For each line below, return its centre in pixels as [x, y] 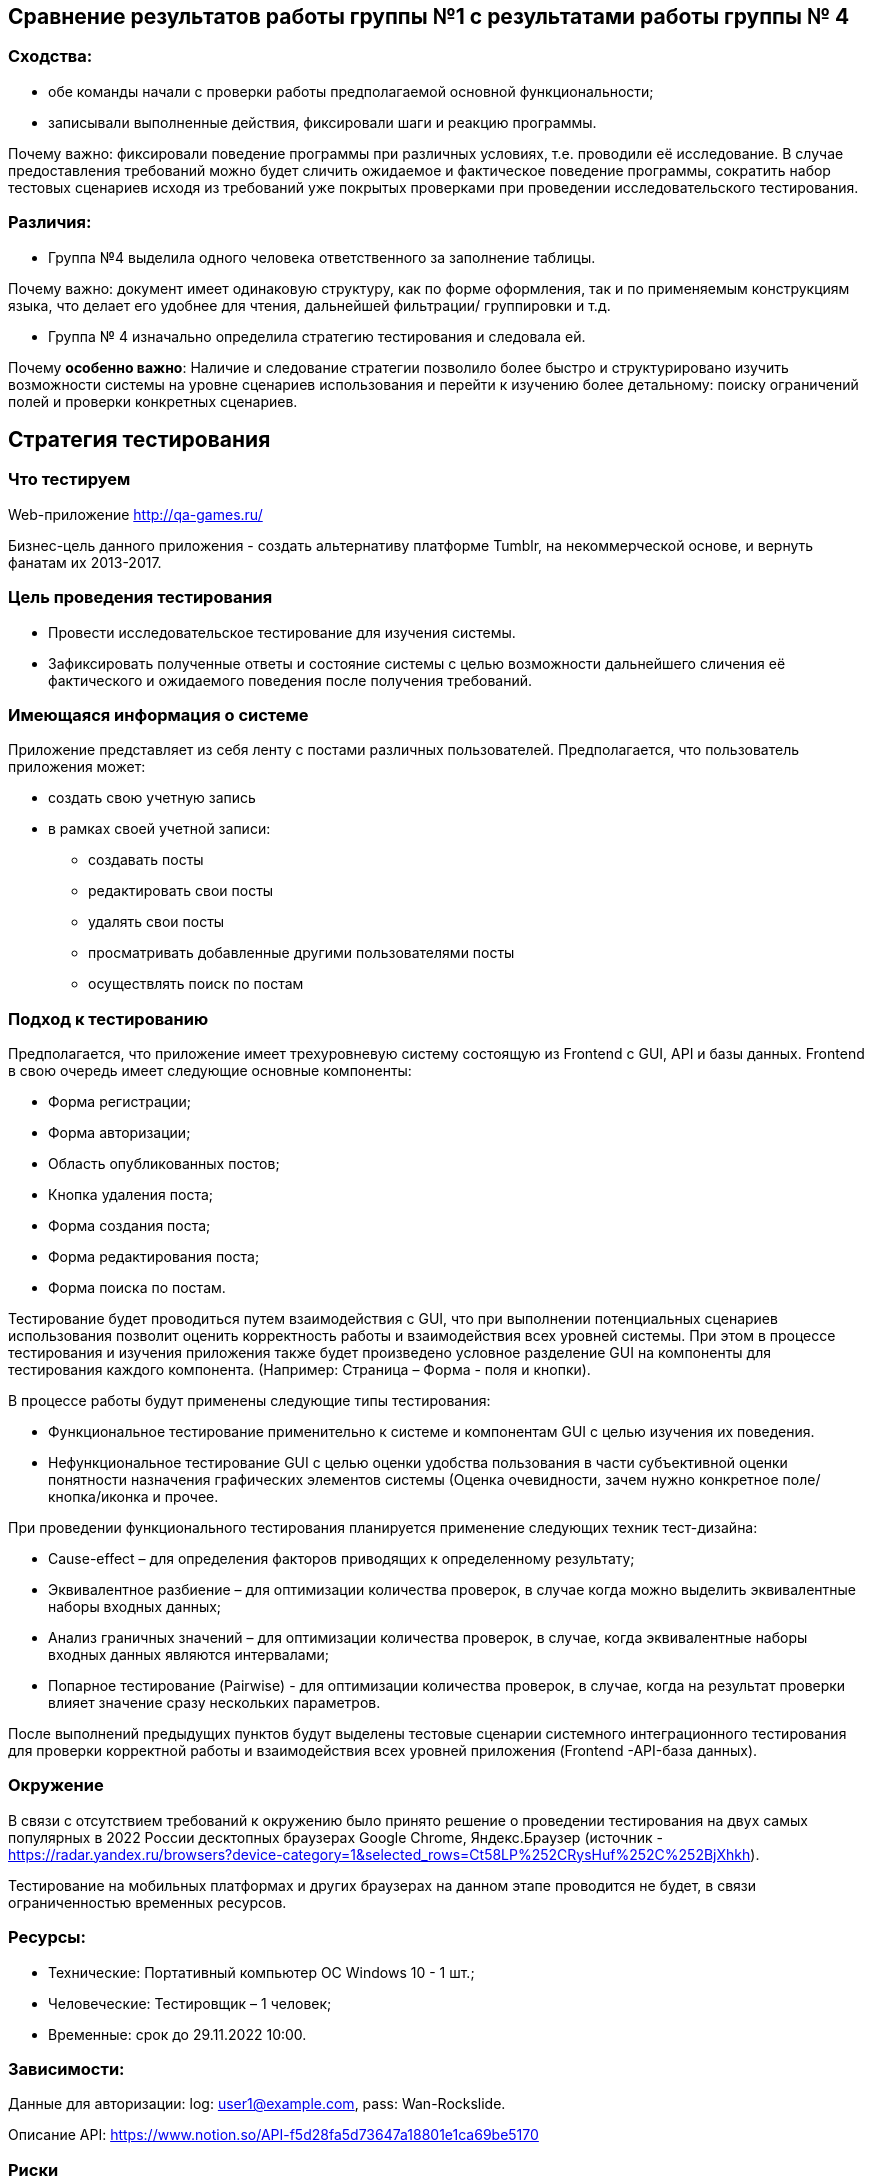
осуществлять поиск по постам [196, 984]
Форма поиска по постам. [137, 1288]
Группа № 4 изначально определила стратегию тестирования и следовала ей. [317, 336]
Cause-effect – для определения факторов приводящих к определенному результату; [341, 1559]
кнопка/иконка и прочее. [133, 1497]
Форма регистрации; [119, 1102]
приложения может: [77, 767]
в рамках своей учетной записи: [159, 829]
